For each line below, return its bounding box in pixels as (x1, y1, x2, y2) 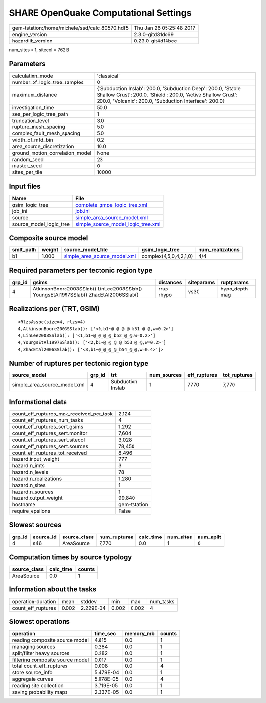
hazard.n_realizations (12, 475, 62, 482)
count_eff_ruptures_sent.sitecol (12, 436, 85, 443)
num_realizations (198, 247, 240, 253)
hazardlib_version (12, 37, 53, 44)
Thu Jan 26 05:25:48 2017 (133, 24, 196, 31)
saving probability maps (12, 689, 68, 696)
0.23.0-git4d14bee (133, 37, 177, 44)
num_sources (149, 372, 182, 379)
